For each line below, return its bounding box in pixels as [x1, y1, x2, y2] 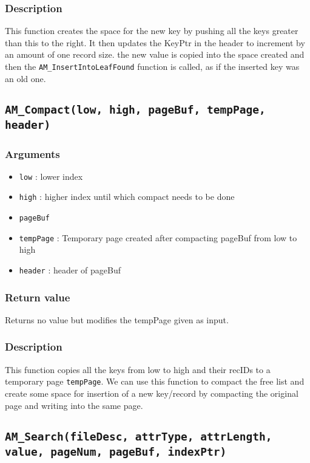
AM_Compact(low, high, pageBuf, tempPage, [5, 103, 266, 116]
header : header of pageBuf [19, 264, 121, 276]
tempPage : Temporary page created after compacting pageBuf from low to [19, 231, 297, 244]
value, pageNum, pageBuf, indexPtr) [5, 445, 227, 458]
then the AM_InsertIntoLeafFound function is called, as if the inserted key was [5, 60, 300, 72]
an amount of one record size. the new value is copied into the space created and [5, 48, 305, 61]
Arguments [5, 146, 60, 161]
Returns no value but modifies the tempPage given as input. [5, 313, 229, 326]
